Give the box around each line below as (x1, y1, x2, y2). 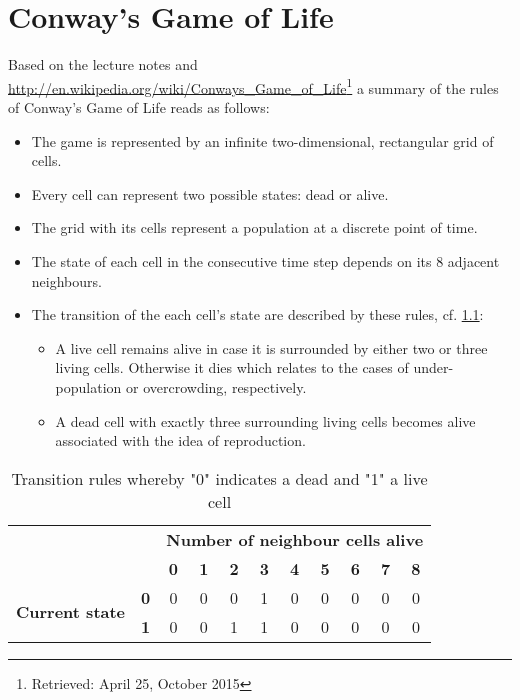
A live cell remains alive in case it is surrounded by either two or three (55, 337, 488, 358)
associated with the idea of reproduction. (55, 430, 306, 451)
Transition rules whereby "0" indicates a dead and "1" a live (11, 466, 428, 490)
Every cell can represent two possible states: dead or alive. (31, 183, 389, 204)
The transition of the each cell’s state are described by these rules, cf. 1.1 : (31, 304, 484, 325)
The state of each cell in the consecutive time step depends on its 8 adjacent (31, 250, 500, 271)
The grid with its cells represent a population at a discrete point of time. (31, 217, 478, 238)
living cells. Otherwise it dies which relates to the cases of (55, 357, 409, 378)
